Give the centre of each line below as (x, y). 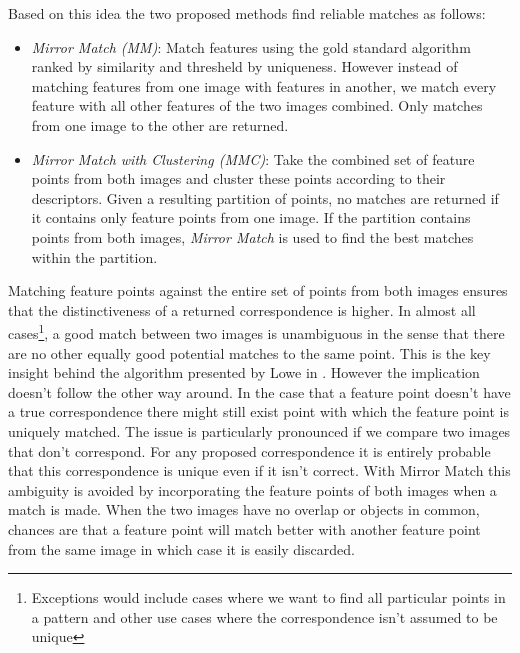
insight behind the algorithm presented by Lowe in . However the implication (244, 372)
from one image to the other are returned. (160, 124)
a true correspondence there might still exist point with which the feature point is (259, 411)
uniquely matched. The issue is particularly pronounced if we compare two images (259, 430)
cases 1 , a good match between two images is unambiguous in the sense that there (256, 331)
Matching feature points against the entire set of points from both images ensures (258, 290)
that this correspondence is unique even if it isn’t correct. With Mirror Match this (259, 470)
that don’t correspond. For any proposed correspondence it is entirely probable (249, 450)
